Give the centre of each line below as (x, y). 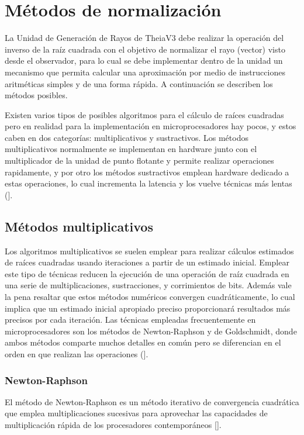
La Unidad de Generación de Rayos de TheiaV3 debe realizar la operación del (144, 38)
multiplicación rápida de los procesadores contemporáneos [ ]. (113, 424)
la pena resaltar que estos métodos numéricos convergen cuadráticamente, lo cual (150, 297)
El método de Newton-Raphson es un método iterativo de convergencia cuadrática (152, 401)
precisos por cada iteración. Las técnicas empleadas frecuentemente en (130, 320)
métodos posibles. (36, 95)
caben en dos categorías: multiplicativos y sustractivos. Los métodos (127, 137)
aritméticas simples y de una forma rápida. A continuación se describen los (139, 83)
